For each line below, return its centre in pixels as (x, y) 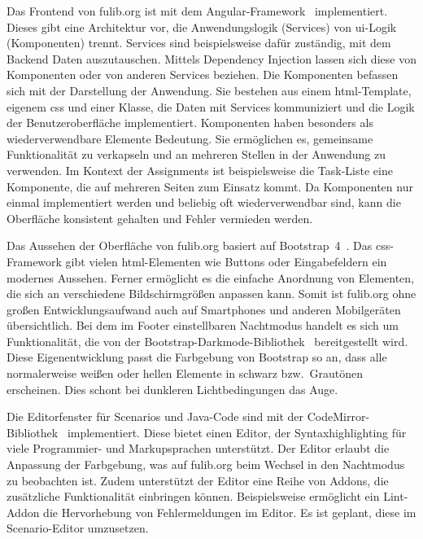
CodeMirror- (338, 416)
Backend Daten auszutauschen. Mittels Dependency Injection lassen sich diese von (211, 58)
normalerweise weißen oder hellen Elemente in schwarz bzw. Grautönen (185, 373)
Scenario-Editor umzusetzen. (78, 528)
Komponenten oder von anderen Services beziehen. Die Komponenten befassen (203, 74)
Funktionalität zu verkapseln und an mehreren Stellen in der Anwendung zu (196, 154)
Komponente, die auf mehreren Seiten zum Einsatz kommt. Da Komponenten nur (210, 186)
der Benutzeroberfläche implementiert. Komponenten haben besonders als (190, 123)
